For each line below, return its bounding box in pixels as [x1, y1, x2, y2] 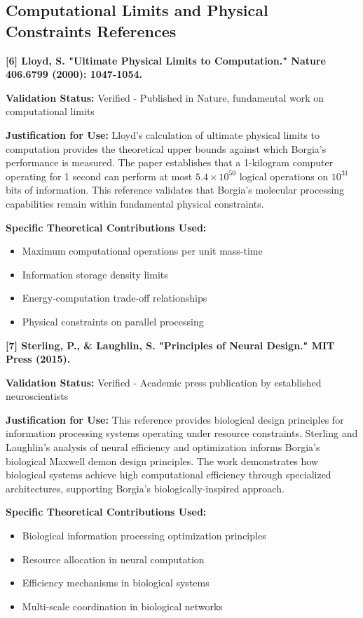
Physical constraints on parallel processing [22, 314, 204, 328]
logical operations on [239, 168, 329, 183]
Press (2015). [6, 351, 71, 366]
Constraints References [6, 20, 177, 41]
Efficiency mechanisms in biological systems [22, 575, 210, 590]
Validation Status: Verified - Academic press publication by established [6, 375, 322, 389]
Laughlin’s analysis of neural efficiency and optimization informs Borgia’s [6, 440, 320, 455]
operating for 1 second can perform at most [6, 168, 193, 183]
